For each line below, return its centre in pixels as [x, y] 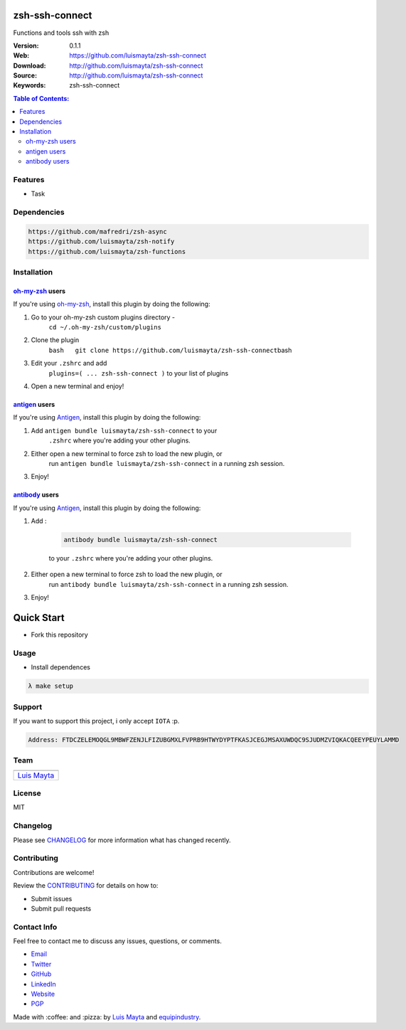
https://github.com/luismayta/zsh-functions [107, 251]
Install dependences [60, 667]
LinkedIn [43, 984]
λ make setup [51, 686]
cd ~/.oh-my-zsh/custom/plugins [105, 327]
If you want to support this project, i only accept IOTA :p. [96, 721]
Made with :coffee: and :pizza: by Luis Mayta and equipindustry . [107, 1016]
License [27, 793]
